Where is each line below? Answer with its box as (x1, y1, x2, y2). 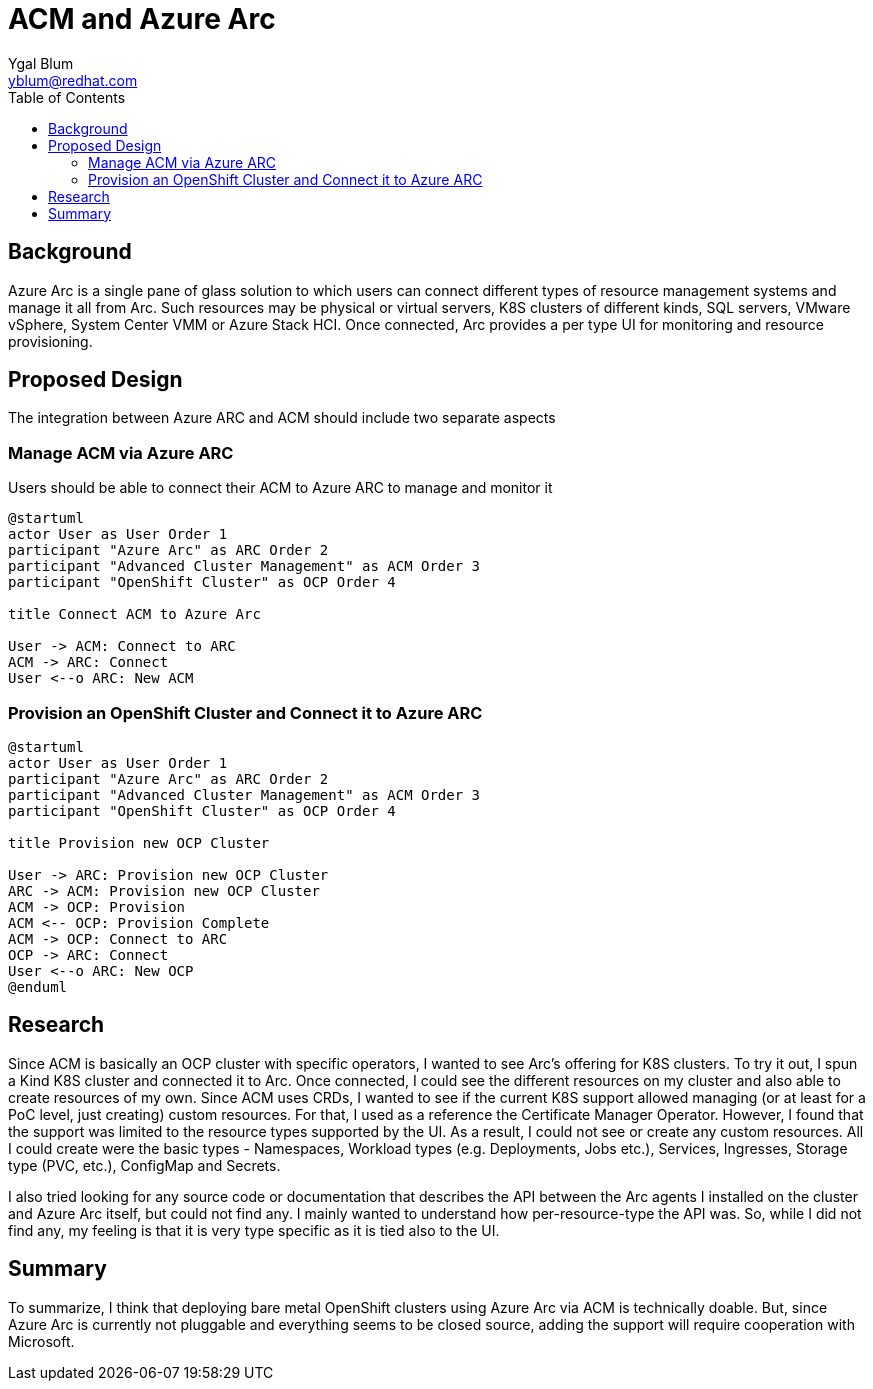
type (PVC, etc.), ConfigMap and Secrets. (8, 1156, 281, 1174)
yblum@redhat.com (8, 71, 138, 89)
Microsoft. (8, 1332, 75, 1350)
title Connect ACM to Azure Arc (8, 606, 261, 623)
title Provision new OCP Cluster (8, 834, 270, 851)
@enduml (8, 978, 68, 995)
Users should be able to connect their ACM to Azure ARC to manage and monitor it (8, 479, 553, 497)
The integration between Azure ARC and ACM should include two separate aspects (8, 409, 556, 427)
